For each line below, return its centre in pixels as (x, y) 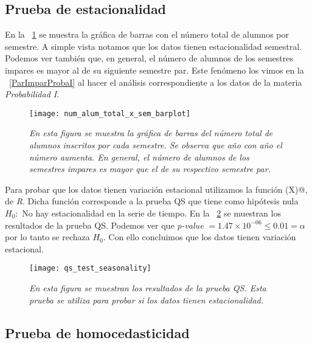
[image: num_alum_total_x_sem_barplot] (110, 113)
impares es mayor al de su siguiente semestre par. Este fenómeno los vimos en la (154, 70)
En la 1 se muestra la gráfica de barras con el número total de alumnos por (147, 34)
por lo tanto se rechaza (47, 237)
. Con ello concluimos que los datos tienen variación (199, 237)
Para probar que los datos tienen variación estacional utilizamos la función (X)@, (156, 189)
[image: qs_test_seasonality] (90, 269)
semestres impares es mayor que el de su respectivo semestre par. (150, 169)
